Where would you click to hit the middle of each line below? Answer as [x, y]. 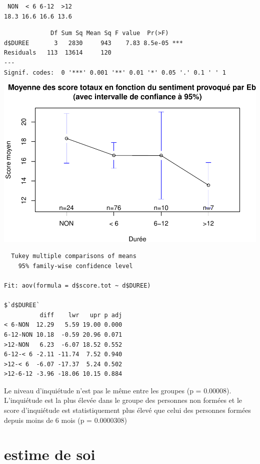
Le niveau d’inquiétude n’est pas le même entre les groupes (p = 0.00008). [118, 390]
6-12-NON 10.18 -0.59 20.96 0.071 [63, 334]
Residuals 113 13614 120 [58, 53]
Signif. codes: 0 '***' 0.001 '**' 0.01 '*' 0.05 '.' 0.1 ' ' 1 [115, 72]
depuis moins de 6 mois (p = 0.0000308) [65, 420]
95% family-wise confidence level [75, 266]
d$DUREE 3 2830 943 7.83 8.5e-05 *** [93, 43]
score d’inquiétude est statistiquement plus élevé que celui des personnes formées [127, 410]
